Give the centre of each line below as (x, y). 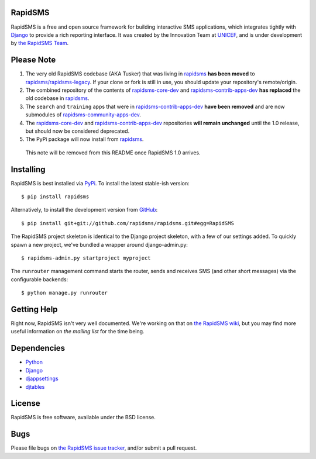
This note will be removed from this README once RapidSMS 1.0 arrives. (113, 153)
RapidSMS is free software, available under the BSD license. (83, 417)
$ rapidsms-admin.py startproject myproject (86, 258)
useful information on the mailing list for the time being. (78, 332)
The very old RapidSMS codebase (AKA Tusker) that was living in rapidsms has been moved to (140, 74)
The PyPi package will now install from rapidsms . (85, 139)
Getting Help (34, 309)
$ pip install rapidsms (55, 197)
